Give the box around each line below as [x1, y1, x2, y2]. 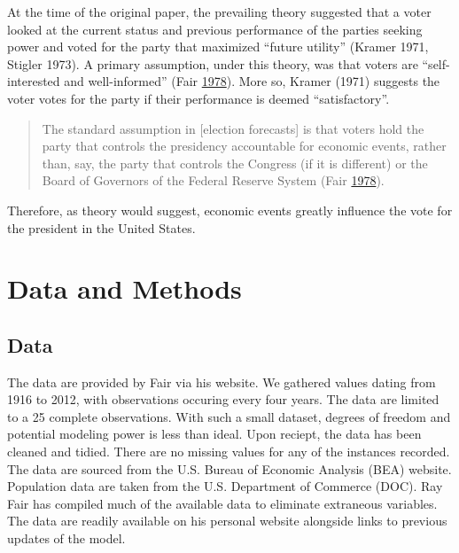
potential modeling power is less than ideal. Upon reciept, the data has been [7, 424, 422, 443]
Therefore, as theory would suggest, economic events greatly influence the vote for [7, 200, 453, 219]
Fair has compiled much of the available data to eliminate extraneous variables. [7, 494, 438, 512]
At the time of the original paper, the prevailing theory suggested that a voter [7, 3, 432, 20]
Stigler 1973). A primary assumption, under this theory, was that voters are [7, 54, 418, 73]
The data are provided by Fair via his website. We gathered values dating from [7, 372, 436, 391]
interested [7, 72, 60, 90]
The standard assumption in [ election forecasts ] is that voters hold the [42, 119, 424, 137]
